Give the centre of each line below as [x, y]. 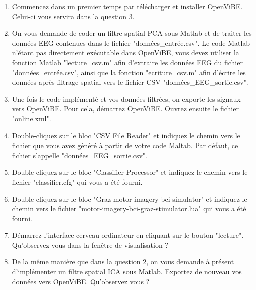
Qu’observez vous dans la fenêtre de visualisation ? [90, 245]
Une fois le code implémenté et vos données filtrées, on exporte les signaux [126, 99]
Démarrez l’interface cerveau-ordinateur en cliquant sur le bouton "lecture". [128, 235]
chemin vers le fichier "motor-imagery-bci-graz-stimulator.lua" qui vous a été [129, 208]
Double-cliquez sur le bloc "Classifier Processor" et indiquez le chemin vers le [130, 172]
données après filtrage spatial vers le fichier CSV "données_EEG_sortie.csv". [130, 82]
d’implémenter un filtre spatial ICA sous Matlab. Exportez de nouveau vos [127, 272]
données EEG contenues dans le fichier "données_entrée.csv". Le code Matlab [131, 42]
